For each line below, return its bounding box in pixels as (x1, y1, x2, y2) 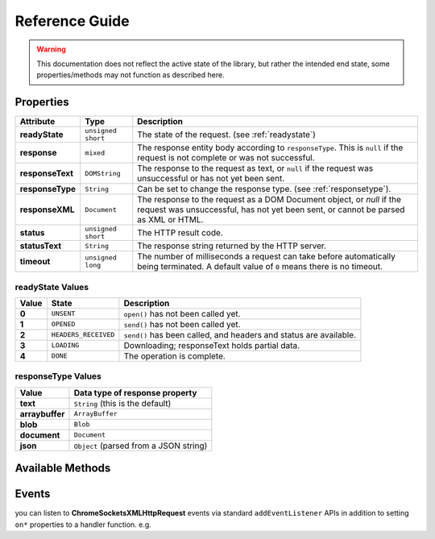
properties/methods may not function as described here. (36, 70, 225, 80)
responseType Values (14, 371, 102, 382)
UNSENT (51, 309, 76, 318)
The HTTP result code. (137, 227, 223, 238)
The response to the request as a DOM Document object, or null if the (137, 194, 402, 205)
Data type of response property (73, 387, 197, 398)
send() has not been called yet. (123, 318, 241, 330)
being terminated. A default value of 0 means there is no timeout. (137, 261, 383, 272)
